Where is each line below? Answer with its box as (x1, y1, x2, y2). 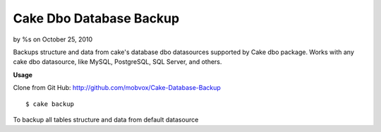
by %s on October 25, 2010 (13, 35, 93, 44)
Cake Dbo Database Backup (13, 11, 180, 26)
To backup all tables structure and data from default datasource (13, 115, 199, 124)
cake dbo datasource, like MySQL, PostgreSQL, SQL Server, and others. (13, 58, 222, 66)
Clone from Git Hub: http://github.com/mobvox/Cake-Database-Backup (13, 84, 222, 92)
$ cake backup (25, 100, 74, 108)
